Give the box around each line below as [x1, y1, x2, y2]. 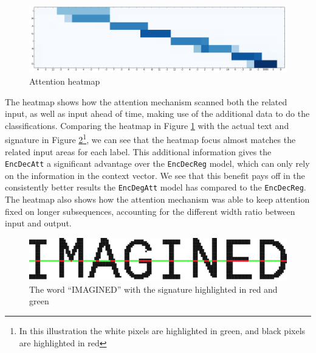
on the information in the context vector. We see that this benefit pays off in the [5, 169, 305, 181]
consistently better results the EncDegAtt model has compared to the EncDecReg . [5, 181, 306, 194]
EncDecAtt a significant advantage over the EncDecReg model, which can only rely [5, 157, 310, 170]
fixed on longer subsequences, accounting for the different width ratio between [5, 204, 295, 217]
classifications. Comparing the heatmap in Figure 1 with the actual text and [5, 119, 289, 131]
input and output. [5, 217, 72, 229]
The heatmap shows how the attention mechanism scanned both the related [5, 95, 287, 108]
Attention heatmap [29, 74, 100, 87]
